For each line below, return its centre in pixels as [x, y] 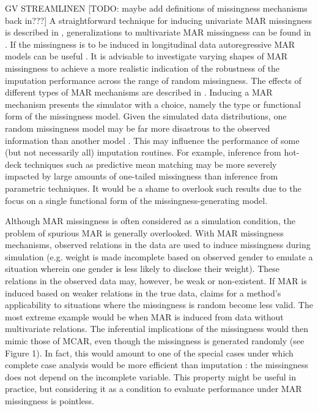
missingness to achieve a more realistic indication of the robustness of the [142, 68]
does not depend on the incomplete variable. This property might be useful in [150, 376]
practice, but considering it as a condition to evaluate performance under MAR [153, 389]
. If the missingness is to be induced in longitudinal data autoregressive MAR [150, 44]
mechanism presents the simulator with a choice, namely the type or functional [153, 104]
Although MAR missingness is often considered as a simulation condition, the [150, 221]
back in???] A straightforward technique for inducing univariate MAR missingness [159, 20]
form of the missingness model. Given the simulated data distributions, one [146, 116]
